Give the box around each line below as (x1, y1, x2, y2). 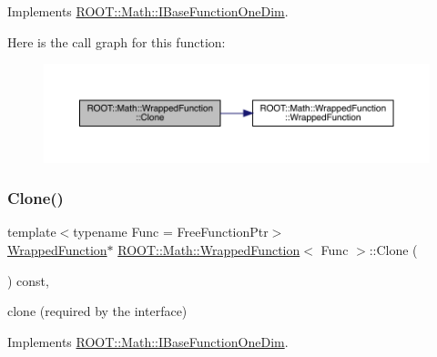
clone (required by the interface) (7, 301, 188, 321)
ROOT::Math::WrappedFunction (117, 240, 300, 259)
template (7, 222, 56, 241)
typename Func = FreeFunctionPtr (73, 222, 269, 241)
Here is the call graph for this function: (7, 32, 226, 51)
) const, (7, 270, 49, 290)
